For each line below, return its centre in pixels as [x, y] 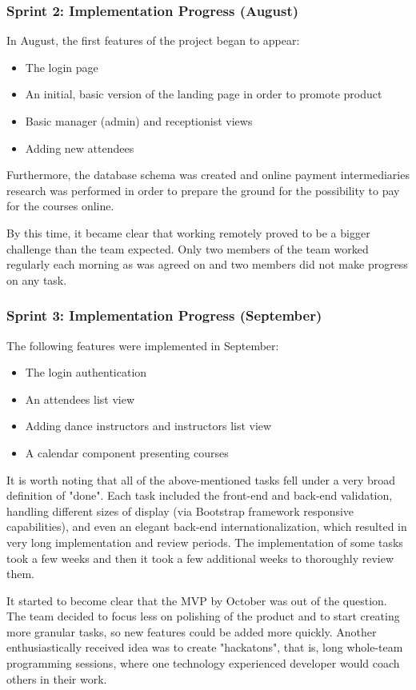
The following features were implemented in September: [143, 345]
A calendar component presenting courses [127, 452]
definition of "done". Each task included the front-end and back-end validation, [200, 495]
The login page [62, 67]
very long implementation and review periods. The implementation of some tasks [205, 542]
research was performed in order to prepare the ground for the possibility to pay [203, 190]
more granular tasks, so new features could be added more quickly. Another [192, 631]
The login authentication [86, 372]
